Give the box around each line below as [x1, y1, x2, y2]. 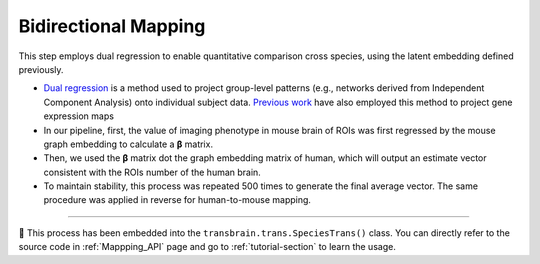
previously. [18, 63, 64, 75]
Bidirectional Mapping [18, 15, 206, 37]
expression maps [43, 110, 115, 122]
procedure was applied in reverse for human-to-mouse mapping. [43, 194, 312, 206]
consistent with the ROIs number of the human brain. [43, 166, 262, 178]
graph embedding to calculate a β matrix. [43, 138, 214, 150]
